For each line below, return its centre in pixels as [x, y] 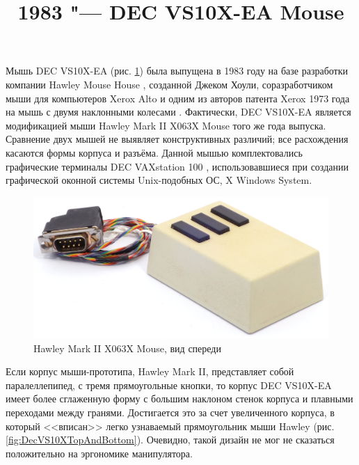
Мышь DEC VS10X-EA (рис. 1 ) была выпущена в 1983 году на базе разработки [177, 71]
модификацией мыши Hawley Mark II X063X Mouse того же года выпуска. [166, 125]
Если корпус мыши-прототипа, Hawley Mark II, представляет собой [150, 371]
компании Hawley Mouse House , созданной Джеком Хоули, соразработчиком [169, 84]
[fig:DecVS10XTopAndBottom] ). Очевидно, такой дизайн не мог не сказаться [170, 440]
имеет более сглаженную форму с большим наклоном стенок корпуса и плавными [179, 399]
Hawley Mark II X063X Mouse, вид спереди [127, 348]
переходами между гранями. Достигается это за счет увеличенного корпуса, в [170, 412]
